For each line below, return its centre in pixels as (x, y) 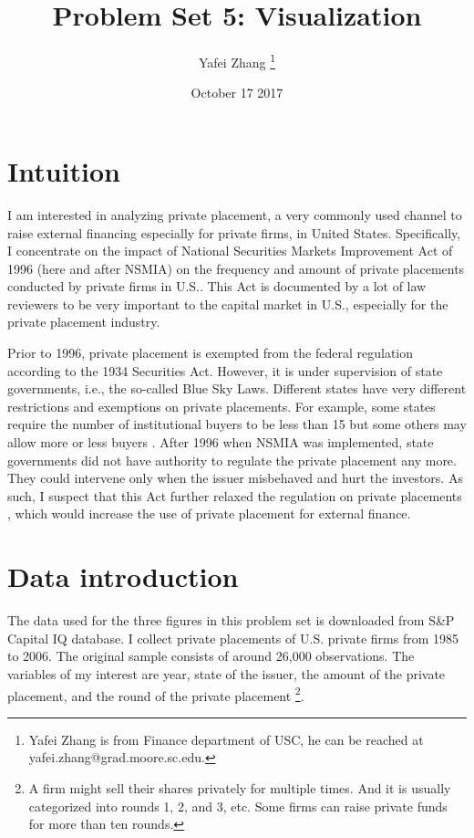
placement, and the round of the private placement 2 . (156, 694)
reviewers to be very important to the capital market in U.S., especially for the (228, 304)
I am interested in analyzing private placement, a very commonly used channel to (235, 214)
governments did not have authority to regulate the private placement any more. (232, 460)
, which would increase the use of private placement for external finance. (209, 513)
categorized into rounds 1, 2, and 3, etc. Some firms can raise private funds (238, 806)
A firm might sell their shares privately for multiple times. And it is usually (240, 787)
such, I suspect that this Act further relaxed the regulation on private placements (235, 495)
